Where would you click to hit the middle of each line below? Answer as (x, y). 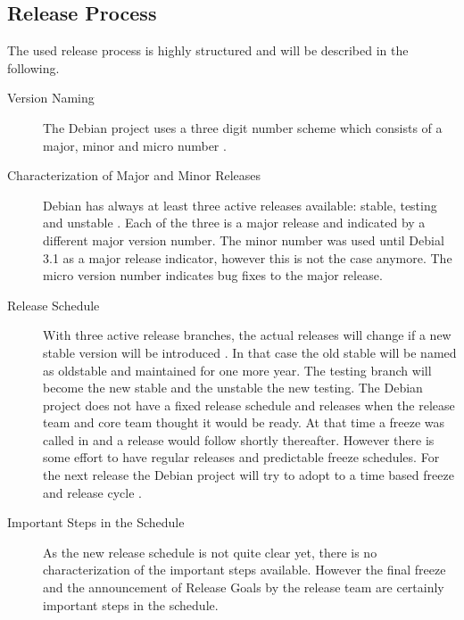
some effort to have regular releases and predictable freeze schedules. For (241, 457)
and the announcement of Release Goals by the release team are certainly (244, 587)
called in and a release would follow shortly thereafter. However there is (239, 439)
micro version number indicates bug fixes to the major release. (213, 275)
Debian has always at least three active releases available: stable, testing (240, 205)
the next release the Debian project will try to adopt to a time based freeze (249, 475)
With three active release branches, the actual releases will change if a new (247, 335)
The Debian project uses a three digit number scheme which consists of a (243, 127)
